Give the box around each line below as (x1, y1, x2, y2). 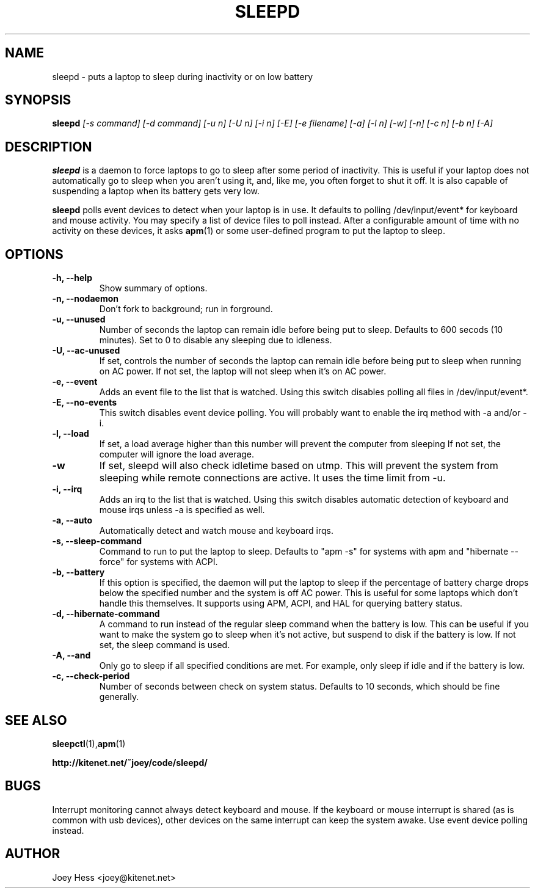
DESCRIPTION (5, 139, 92, 155)
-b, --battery (52, 567, 105, 578)
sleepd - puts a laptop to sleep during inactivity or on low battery (52, 71, 313, 82)
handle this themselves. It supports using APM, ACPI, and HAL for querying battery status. (99, 598, 463, 609)
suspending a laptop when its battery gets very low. (52, 186, 260, 197)
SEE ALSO (5, 712, 67, 728)
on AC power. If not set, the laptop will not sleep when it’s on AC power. (99, 366, 387, 377)
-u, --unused (52, 314, 106, 325)
